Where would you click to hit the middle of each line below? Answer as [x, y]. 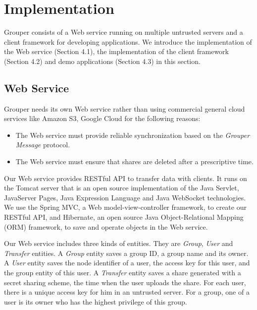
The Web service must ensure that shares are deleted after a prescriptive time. [134, 161]
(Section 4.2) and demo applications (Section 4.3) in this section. [102, 61]
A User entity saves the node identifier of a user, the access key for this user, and [127, 263]
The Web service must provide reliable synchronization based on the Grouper [133, 135]
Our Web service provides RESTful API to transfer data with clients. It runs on [126, 178]
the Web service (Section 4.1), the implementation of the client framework [117, 51]
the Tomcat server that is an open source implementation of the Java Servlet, [122, 188]
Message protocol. [43, 145]
